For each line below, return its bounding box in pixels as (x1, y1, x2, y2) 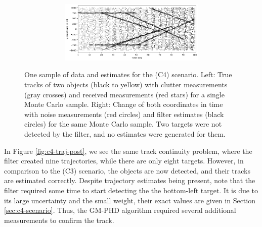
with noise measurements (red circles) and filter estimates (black (24, 108, 224, 119)
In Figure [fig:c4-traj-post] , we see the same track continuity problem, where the (4, 145, 252, 156)
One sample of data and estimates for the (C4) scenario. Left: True (24, 69, 232, 80)
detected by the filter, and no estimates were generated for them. (24, 128, 226, 139)
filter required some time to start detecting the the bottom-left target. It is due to (4, 185, 258, 195)
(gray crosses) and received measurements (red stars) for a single (24, 89, 225, 99)
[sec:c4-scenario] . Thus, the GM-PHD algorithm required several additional (4, 205, 236, 215)
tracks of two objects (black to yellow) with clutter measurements (24, 79, 228, 89)
